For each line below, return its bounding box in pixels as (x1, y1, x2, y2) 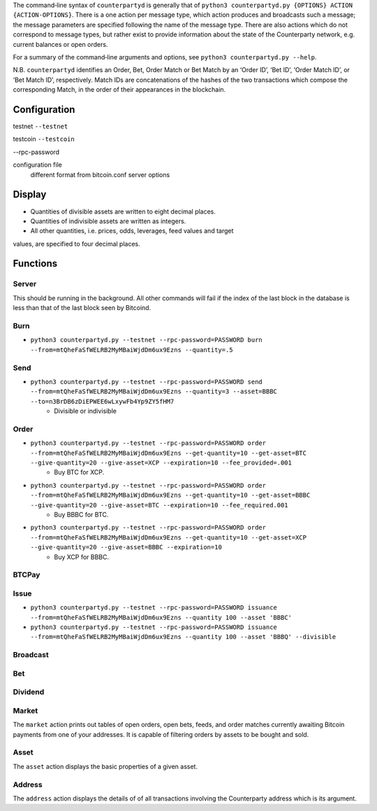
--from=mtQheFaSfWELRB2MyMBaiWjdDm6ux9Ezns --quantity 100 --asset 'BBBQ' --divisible (30, 633, 337, 641)
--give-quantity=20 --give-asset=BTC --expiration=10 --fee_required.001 (30, 501, 289, 509)
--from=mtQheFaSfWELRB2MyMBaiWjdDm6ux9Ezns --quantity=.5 (30, 346, 233, 353)
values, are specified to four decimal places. (13, 239, 141, 248)
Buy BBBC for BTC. (54, 510, 109, 519)
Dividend (13, 687, 45, 697)
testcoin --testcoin (13, 135, 75, 143)
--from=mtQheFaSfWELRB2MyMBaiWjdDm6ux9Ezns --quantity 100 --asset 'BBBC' (30, 613, 293, 621)
